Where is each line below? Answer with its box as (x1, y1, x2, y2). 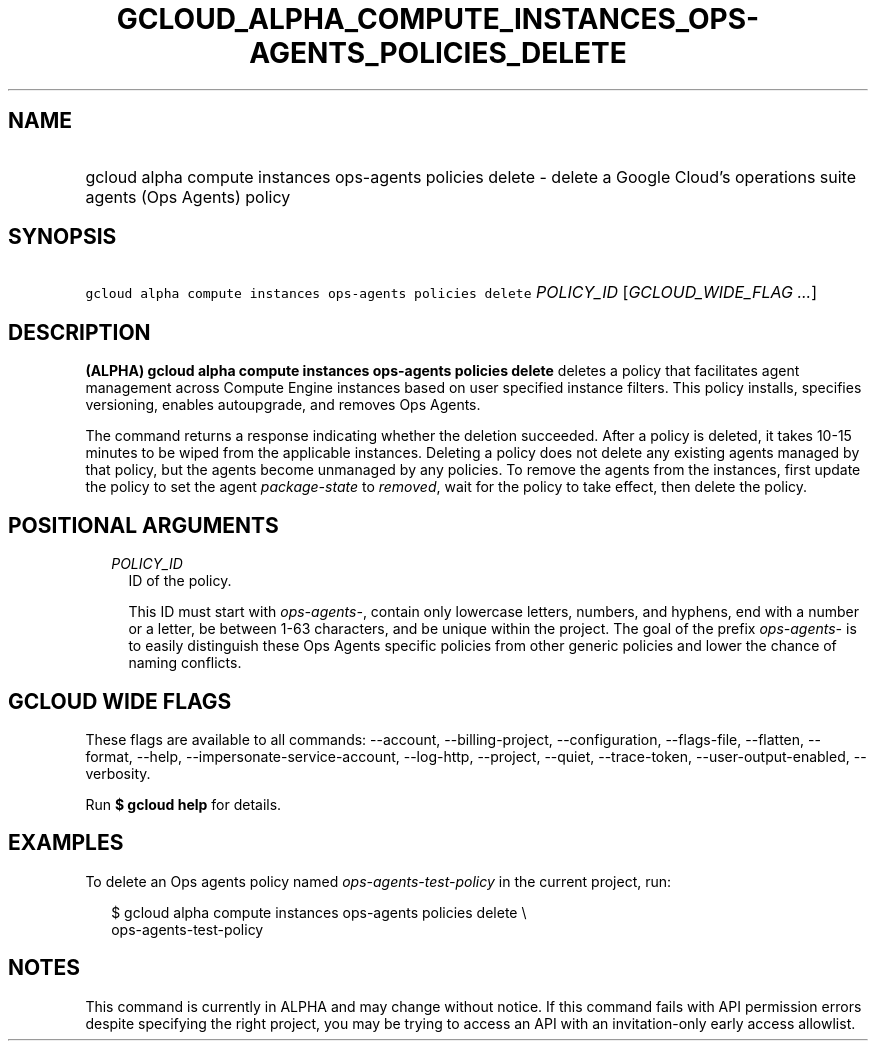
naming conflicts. (128, 654, 242, 672)
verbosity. (85, 764, 151, 782)
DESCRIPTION (8, 319, 151, 345)
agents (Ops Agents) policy (85, 186, 291, 207)
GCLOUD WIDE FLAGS (8, 688, 232, 714)
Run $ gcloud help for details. (85, 795, 282, 813)
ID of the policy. (128, 572, 232, 590)
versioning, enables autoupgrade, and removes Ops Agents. (85, 396, 481, 414)
